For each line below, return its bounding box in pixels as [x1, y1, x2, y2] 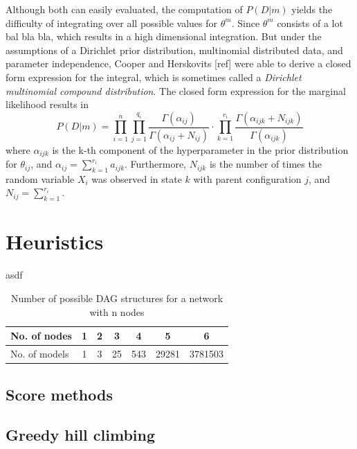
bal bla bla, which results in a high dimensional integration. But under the [6, 29, 322, 44]
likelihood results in [6, 97, 89, 112]
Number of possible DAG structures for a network [10, 290, 223, 305]
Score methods [6, 383, 113, 405]
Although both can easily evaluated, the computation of [6, 2, 243, 16]
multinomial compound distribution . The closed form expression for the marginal [6, 83, 346, 98]
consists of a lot [277, 15, 343, 30]
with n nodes [89, 304, 145, 319]
